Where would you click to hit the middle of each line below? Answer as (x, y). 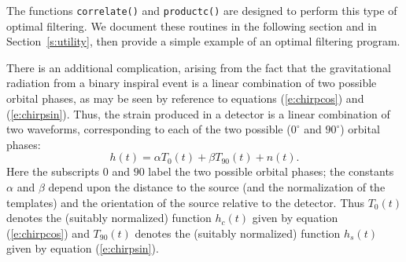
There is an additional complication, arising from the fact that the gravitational (199, 67)
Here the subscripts (53, 171)
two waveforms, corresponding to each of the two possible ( (149, 129)
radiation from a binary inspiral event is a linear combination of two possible (192, 83)
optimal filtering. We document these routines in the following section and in (192, 25)
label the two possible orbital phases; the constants (271, 171)
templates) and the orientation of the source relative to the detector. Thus (185, 202)
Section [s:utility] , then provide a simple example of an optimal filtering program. (203, 41)
